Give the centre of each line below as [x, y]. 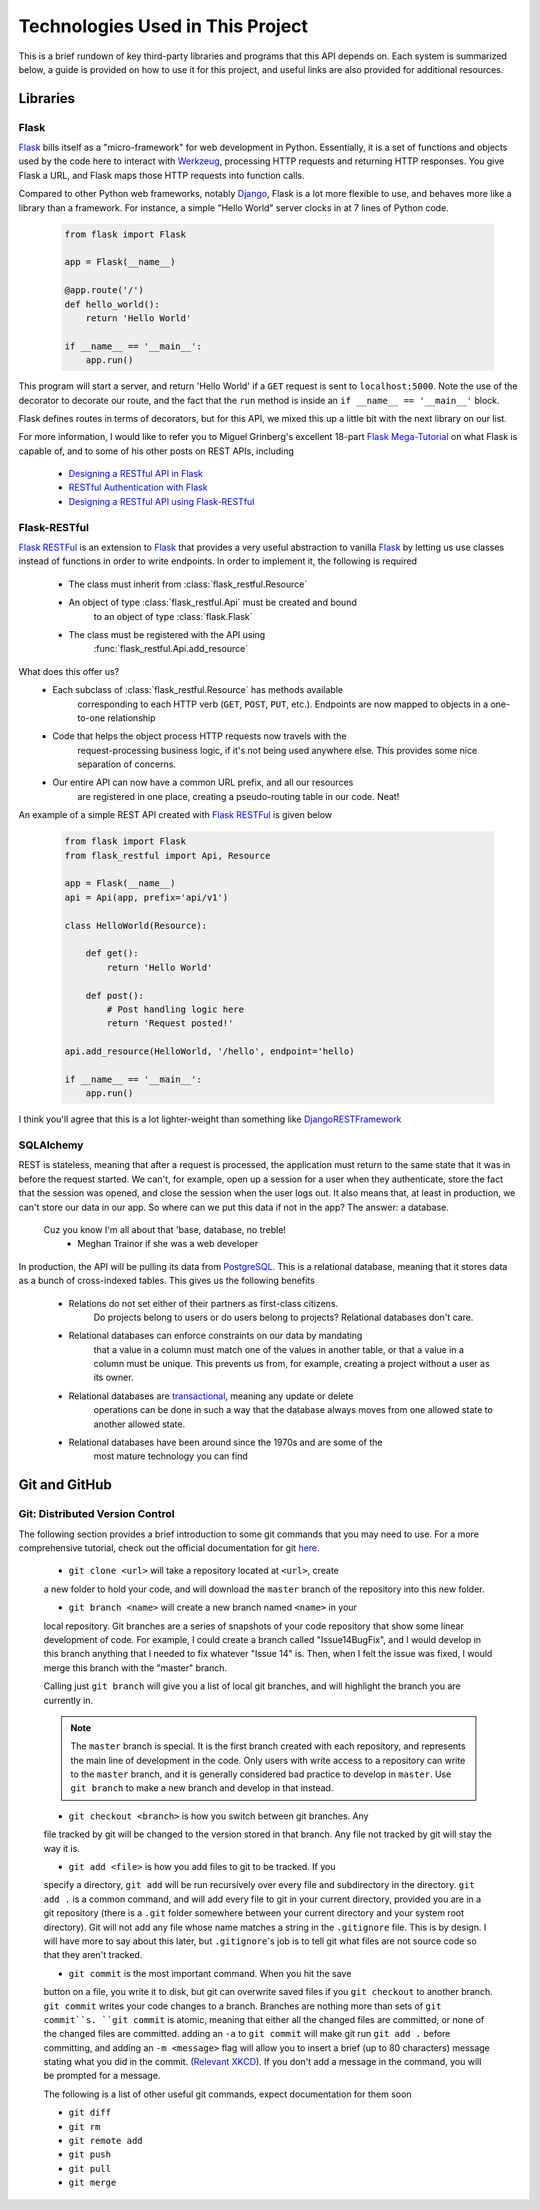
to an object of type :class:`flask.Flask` [173, 616]
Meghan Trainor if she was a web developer [168, 1244]
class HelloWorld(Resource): [136, 925]
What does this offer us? [69, 671]
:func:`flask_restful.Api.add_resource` [171, 649]
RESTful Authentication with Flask [138, 487]
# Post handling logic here [175, 1009]
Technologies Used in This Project [163, 26]
